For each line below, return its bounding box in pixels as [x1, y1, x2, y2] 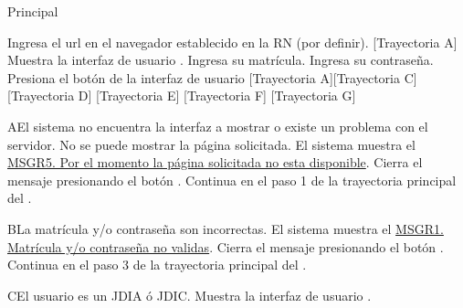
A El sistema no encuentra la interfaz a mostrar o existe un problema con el [7, 116, 428, 135]
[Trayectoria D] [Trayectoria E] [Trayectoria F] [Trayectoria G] [7, 86, 356, 105]
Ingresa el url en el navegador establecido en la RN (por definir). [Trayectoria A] [7, 32, 458, 51]
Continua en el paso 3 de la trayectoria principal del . [7, 255, 307, 274]
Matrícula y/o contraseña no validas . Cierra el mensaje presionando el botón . [7, 237, 444, 256]
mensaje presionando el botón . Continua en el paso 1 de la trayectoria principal [7, 170, 457, 189]
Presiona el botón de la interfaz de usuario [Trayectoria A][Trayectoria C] [7, 68, 417, 87]
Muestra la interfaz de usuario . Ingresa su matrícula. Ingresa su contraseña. [7, 50, 434, 69]
